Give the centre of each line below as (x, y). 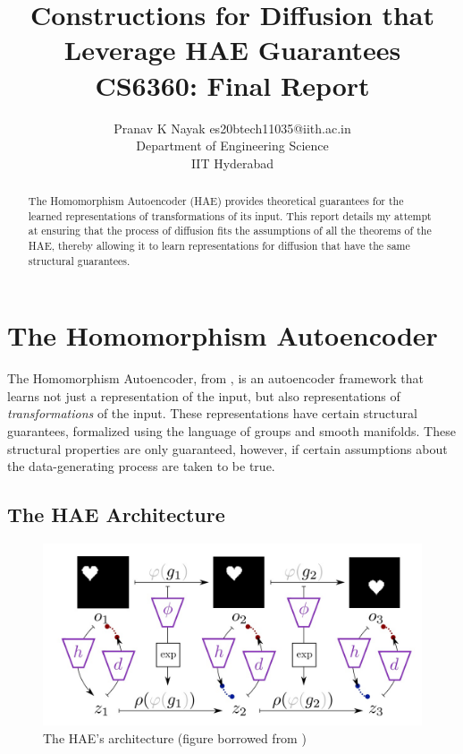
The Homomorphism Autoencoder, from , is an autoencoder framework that (215, 378)
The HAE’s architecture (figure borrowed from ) (175, 737)
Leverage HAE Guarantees (232, 50)
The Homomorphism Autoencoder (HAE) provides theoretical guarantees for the (216, 201)
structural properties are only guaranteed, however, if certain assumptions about (227, 448)
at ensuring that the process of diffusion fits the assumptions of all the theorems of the (230, 231)
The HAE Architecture (116, 514)
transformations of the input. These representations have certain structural (212, 413)
